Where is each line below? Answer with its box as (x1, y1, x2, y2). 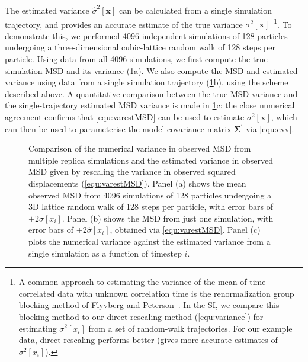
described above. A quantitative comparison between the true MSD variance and (5, 87, 298, 100)
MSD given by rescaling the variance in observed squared (28, 165, 236, 178)
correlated (18, 287, 55, 299)
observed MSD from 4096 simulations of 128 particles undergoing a (28, 188, 272, 201)
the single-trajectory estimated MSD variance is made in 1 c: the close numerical (5, 99, 295, 111)
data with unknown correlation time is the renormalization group (57, 287, 294, 299)
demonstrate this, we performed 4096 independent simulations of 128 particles (5, 29, 288, 41)
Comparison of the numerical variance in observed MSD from (28, 142, 251, 155)
